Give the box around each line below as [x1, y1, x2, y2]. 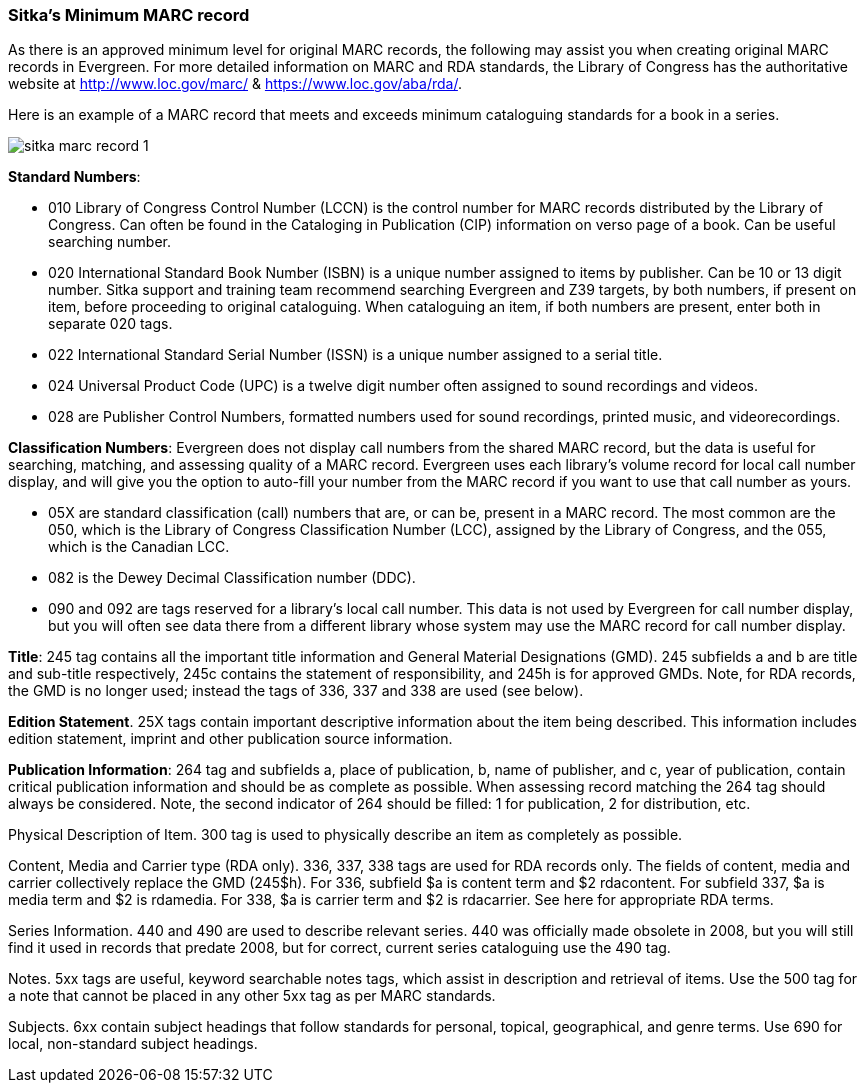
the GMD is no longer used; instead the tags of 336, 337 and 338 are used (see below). [8, 682, 584, 700]
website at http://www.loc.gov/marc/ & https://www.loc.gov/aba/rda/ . [8, 75, 462, 93]
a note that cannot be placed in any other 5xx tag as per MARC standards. [8, 987, 496, 1005]
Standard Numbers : [8, 168, 141, 186]
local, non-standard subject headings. [8, 1035, 258, 1053]
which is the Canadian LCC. [48, 538, 230, 556]
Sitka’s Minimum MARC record [8, 5, 250, 25]
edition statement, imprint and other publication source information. [8, 730, 453, 748]
